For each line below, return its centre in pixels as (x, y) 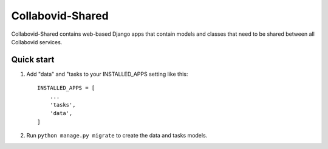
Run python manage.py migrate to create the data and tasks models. (117, 136)
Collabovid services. (37, 42)
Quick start (33, 60)
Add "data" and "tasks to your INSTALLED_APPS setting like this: (107, 74)
